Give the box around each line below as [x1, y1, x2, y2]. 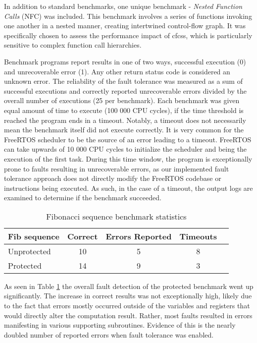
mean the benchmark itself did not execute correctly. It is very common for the [4, 124, 244, 135]
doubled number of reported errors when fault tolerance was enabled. [4, 329, 214, 340]
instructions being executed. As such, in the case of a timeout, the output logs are [4, 182, 253, 193]
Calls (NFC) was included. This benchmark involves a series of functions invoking [4, 10, 252, 21]
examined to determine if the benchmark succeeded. [4, 192, 161, 203]
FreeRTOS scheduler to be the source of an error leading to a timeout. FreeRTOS [4, 134, 252, 144]
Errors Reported [105, 230, 172, 242]
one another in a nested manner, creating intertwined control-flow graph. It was [4, 20, 246, 31]
